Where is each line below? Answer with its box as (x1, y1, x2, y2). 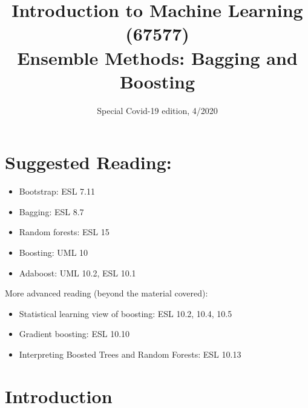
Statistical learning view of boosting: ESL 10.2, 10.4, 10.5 (19, 307, 232, 319)
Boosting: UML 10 (19, 246, 88, 258)
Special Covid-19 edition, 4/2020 (97, 104, 218, 116)
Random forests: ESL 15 (19, 226, 110, 238)
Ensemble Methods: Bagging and (17, 45, 298, 70)
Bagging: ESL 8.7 (19, 205, 84, 218)
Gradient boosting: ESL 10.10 (19, 327, 130, 340)
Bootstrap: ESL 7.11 (19, 185, 95, 198)
